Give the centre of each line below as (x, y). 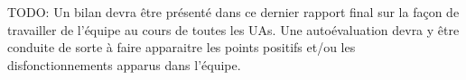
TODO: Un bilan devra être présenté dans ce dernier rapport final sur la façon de (233, 12)
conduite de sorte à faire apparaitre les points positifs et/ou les (182, 47)
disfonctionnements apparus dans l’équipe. (124, 64)
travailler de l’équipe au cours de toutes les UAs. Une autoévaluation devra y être (233, 29)
